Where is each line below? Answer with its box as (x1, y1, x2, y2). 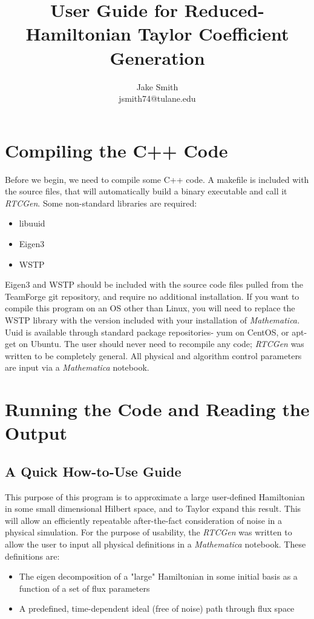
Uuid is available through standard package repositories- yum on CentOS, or (5, 325, 289, 338)
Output (5, 420, 67, 445)
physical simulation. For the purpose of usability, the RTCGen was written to (5, 526, 292, 538)
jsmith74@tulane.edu (119, 92, 196, 105)
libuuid (19, 217, 45, 230)
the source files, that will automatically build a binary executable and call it (5, 185, 287, 197)
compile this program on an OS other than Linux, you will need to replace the (5, 302, 295, 314)
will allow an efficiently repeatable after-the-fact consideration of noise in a (5, 514, 282, 526)
